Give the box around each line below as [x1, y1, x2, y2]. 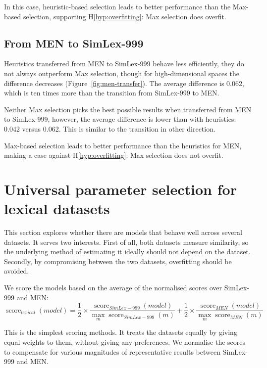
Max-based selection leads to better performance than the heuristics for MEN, [4, 140, 242, 150]
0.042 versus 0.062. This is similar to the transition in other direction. [4, 123, 215, 134]
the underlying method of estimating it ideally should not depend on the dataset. [4, 246, 251, 257]
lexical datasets [4, 198, 110, 219]
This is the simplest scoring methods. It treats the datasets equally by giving [4, 327, 237, 337]
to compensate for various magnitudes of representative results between [4, 346, 220, 357]
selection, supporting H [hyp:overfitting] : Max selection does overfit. [23, 11, 226, 21]
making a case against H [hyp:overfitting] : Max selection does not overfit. [4, 150, 223, 160]
